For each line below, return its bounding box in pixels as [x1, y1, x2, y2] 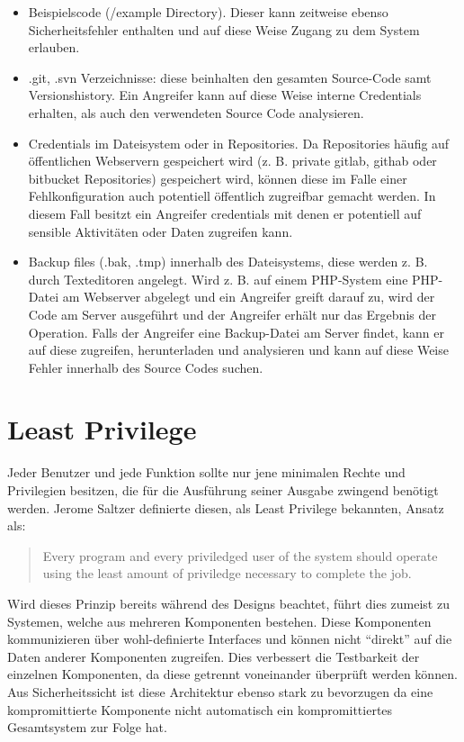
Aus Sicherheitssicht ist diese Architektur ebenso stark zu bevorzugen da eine [7, 682, 433, 701]
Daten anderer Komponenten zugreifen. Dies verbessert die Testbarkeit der [7, 647, 420, 665]
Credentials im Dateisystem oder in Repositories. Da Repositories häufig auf [28, 133, 450, 152]
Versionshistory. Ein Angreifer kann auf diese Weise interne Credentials [28, 86, 422, 104]
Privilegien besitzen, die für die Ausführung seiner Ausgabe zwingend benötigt [7, 481, 439, 499]
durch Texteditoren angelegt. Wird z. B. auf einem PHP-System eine [28, 269, 408, 288]
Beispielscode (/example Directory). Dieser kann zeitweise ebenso [28, 3, 388, 21]
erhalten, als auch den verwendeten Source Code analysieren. [28, 103, 364, 122]
